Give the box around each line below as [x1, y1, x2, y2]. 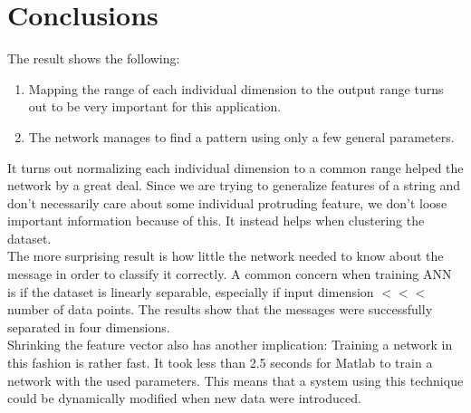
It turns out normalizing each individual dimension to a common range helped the [7, 158, 464, 177]
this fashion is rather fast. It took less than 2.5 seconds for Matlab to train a [7, 353, 433, 372]
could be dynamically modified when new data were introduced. [7, 389, 361, 408]
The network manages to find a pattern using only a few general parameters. [28, 127, 455, 146]
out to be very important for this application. [28, 97, 282, 116]
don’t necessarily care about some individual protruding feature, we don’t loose [7, 193, 447, 212]
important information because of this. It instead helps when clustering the [7, 211, 425, 230]
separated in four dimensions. [7, 317, 170, 336]
